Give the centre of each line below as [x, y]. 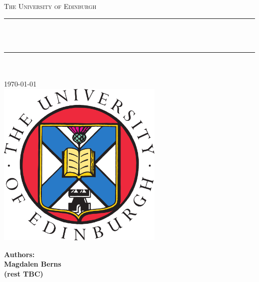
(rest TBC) [24, 273]
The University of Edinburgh [50, 6]
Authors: [19, 254]
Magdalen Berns [33, 264]
